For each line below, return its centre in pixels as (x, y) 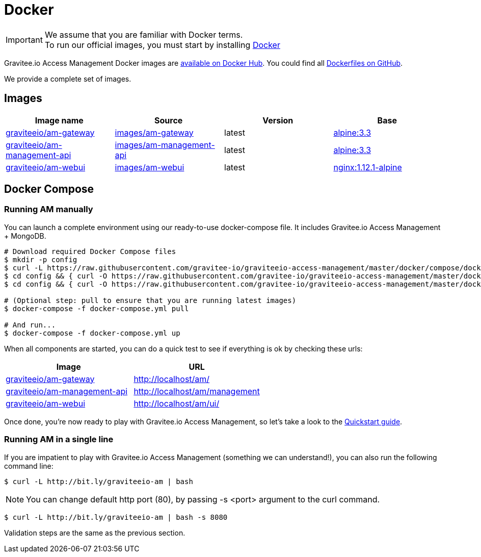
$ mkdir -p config (41, 259)
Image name (59, 120)
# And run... (30, 325)
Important (24, 40)
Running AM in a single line (59, 439)
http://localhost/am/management (197, 391)
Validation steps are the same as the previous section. (95, 533)
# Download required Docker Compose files (90, 251)
